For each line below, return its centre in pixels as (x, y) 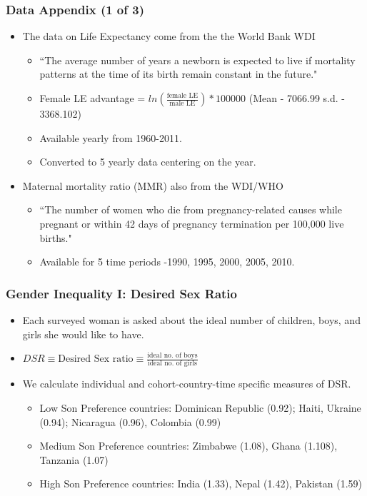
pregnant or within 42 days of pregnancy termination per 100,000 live (192, 223)
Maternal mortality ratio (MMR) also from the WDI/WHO (153, 185)
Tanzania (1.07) (74, 459)
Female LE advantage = (92, 98)
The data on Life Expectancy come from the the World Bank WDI (169, 36)
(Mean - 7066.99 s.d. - (297, 98)
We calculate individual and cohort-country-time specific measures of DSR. (187, 384)
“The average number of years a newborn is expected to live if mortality (197, 60)
